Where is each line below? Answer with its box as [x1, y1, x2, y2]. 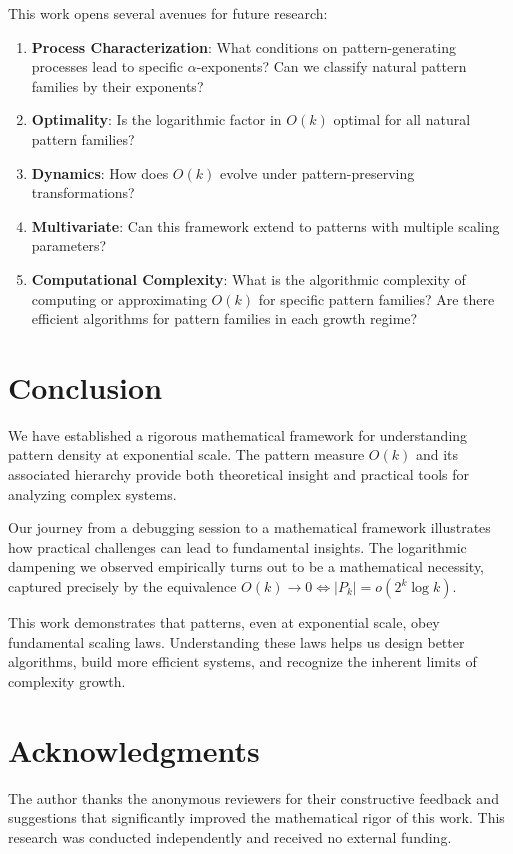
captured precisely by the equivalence [8, 576, 237, 596]
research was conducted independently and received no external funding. [8, 826, 452, 847]
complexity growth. [8, 670, 126, 691]
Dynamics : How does [31, 162, 169, 183]
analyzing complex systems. [8, 483, 177, 504]
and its [415, 444, 459, 465]
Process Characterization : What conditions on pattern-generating [31, 36, 456, 57]
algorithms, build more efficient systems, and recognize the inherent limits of [8, 651, 477, 672]
